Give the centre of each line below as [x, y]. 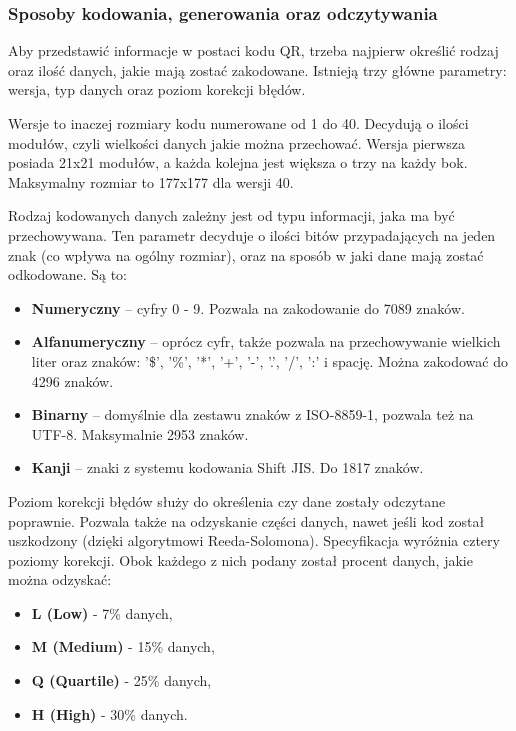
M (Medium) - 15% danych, [123, 646]
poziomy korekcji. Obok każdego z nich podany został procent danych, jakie [240, 559]
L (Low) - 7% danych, [102, 612]
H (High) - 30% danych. [109, 713]
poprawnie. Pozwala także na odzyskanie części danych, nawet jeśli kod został [246, 520]
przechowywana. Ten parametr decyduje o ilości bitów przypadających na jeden [252, 234]
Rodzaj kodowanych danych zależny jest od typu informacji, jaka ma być [231, 215]
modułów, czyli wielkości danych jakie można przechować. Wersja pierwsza [236, 142]
